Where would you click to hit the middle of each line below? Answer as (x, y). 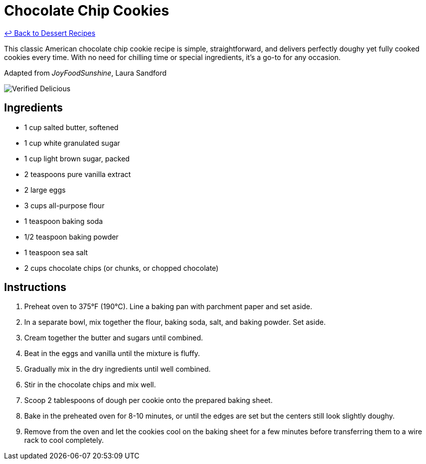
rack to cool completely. (64, 440)
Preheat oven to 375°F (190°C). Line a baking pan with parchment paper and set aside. (168, 307)
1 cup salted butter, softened (71, 127)
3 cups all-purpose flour (65, 205)
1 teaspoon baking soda (64, 221)
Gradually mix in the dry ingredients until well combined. (117, 369)
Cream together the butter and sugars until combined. (114, 338)
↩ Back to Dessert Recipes (50, 33)
